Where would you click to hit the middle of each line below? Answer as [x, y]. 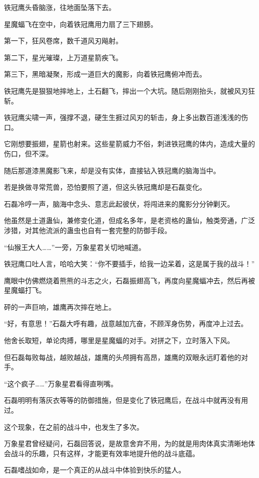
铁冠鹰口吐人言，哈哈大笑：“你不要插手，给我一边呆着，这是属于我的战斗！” [129, 264]
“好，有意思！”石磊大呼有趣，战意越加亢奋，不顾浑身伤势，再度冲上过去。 [126, 323]
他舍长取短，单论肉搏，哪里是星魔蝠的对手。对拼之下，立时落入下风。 [119, 340]
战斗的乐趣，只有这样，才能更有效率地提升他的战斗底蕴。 [105, 453]
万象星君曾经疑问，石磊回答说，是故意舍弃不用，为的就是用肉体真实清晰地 [126, 443]
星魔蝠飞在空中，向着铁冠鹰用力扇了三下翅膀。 [81, 24]
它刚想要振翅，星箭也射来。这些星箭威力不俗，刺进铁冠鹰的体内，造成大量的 [129, 144]
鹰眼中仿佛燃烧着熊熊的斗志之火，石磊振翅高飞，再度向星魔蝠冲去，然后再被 [129, 280]
